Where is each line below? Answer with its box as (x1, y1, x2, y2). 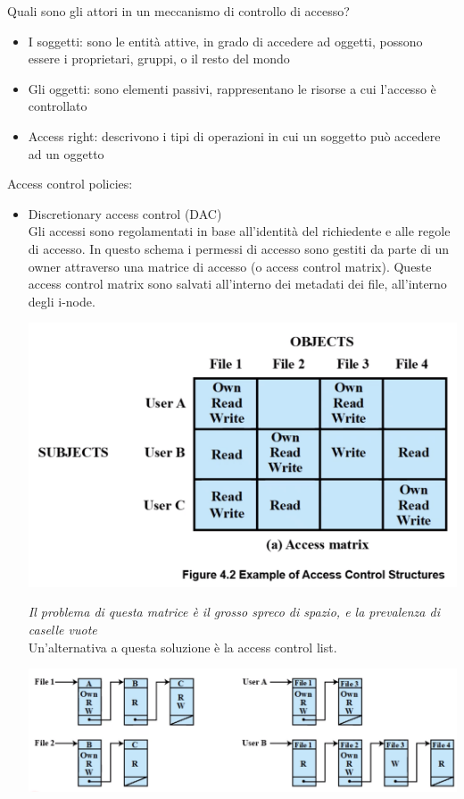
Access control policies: (7, 174, 133, 193)
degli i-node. (28, 291, 95, 310)
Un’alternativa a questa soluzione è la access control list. (28, 637, 337, 656)
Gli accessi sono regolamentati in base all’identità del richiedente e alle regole (28, 222, 451, 240)
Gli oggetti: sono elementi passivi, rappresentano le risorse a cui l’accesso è (28, 79, 436, 97)
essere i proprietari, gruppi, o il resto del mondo (28, 49, 290, 68)
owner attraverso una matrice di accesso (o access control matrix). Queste (28, 257, 432, 275)
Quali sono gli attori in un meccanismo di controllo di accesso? (7, 2, 350, 20)
